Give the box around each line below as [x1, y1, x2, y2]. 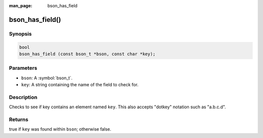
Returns [9, 116, 29, 123]
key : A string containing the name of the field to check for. [21, 82, 139, 88]
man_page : [9, 3, 33, 8]
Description [9, 94, 38, 100]
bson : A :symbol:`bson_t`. [21, 75, 73, 80]
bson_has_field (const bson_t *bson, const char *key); [19, 51, 156, 57]
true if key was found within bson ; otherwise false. [9, 126, 112, 132]
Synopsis [9, 30, 32, 37]
